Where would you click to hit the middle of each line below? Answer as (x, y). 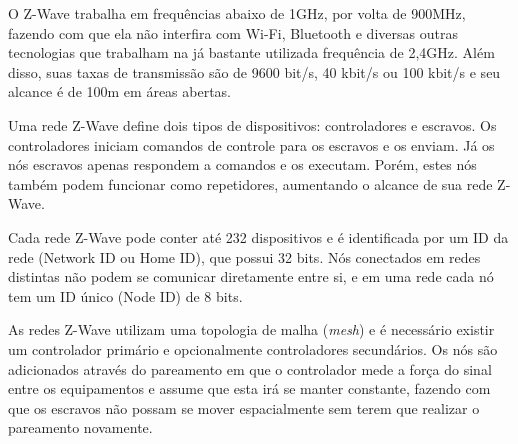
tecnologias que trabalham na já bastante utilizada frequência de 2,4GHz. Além (251, 52)
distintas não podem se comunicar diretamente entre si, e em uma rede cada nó (251, 276)
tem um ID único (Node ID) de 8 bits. (125, 295)
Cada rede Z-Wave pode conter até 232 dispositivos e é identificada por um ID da (258, 236)
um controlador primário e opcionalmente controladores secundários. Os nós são (253, 348)
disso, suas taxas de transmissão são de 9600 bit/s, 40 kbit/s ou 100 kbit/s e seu (254, 71)
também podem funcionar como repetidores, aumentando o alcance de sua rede (250, 183)
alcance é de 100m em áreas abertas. (120, 91)
